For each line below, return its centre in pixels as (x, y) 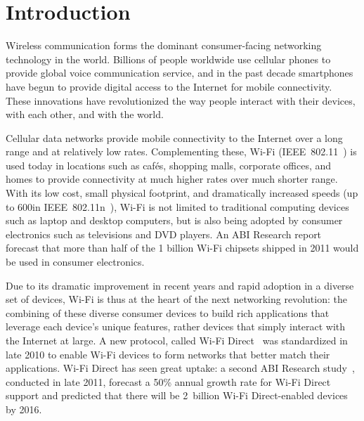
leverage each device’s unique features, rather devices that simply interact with (176, 326)
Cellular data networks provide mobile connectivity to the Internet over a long (174, 137)
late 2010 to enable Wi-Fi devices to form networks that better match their (168, 354)
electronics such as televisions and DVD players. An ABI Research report (164, 234)
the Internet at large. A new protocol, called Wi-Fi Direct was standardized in (177, 340)
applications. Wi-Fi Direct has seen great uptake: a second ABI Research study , (180, 368)
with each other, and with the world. (85, 114)
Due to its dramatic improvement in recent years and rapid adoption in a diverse (180, 285)
